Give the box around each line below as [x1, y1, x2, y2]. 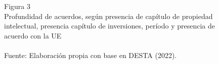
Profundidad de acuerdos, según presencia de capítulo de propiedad [4, 10, 213, 21]
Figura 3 [4, 1, 30, 11]
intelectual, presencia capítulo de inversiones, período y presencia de [4, 20, 215, 31]
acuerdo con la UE [4, 30, 62, 40]
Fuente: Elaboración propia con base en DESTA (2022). [4, 49, 177, 60]
